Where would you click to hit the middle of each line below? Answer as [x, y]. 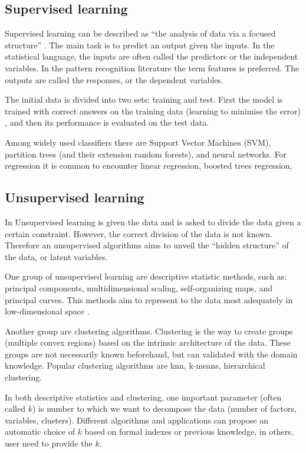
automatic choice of [40, 431]
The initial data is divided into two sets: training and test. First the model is [144, 99]
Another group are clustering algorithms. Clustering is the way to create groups [149, 331]
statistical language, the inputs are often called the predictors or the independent [152, 56]
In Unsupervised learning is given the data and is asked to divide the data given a [153, 221]
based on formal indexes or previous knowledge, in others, [189, 431]
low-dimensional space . [47, 311]
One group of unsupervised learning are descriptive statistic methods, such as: [146, 276]
